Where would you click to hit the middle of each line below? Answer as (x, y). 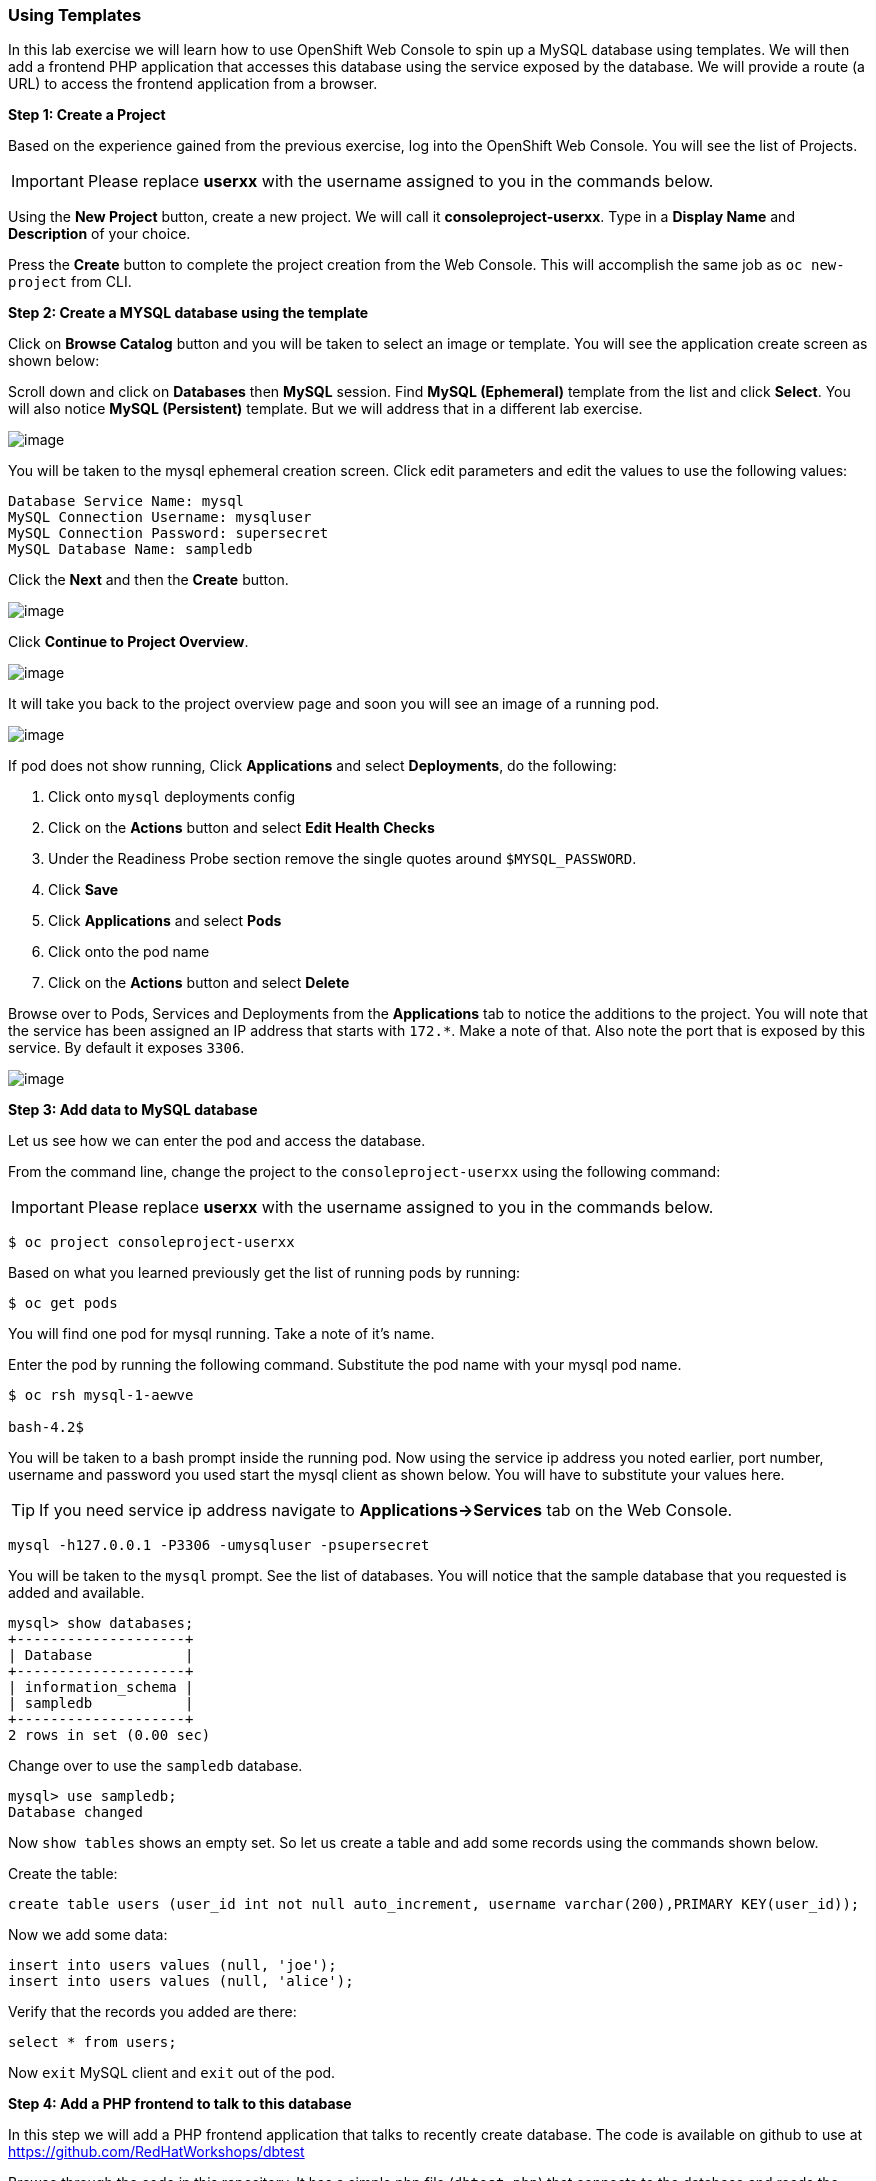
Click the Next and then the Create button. (148, 580)
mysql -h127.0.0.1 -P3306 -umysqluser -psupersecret (219, 1545)
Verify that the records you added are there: (152, 2012)
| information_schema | (101, 1687)
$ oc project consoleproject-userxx (151, 1242)
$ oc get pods (63, 1303)
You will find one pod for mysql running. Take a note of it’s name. (221, 1334)
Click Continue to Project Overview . (128, 642)
